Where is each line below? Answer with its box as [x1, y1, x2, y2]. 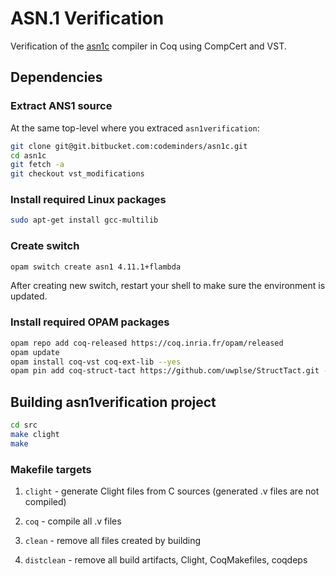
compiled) [24, 496, 67, 507]
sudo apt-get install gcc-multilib [10, 215, 159, 226]
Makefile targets [10, 462, 92, 476]
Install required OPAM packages [10, 315, 170, 329]
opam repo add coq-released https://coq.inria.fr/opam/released [10, 338, 284, 348]
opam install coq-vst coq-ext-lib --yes [10, 357, 182, 367]
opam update [10, 347, 60, 357]
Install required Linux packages [10, 193, 167, 207]
